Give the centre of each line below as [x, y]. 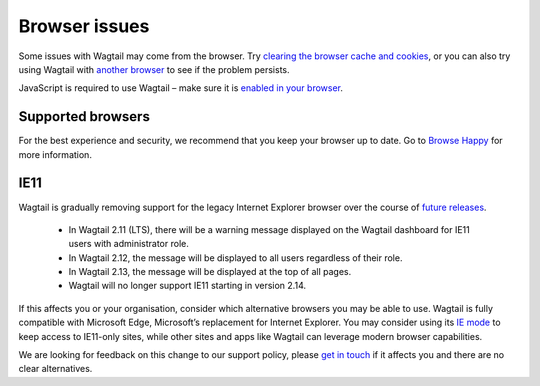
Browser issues [84, 26]
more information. [55, 154]
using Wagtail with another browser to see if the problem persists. [154, 69]
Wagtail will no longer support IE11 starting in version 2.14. [187, 286]
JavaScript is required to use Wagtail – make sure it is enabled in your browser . [181, 88]
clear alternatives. [55, 369]
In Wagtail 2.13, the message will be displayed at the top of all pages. [210, 272]
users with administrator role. [128, 244]
